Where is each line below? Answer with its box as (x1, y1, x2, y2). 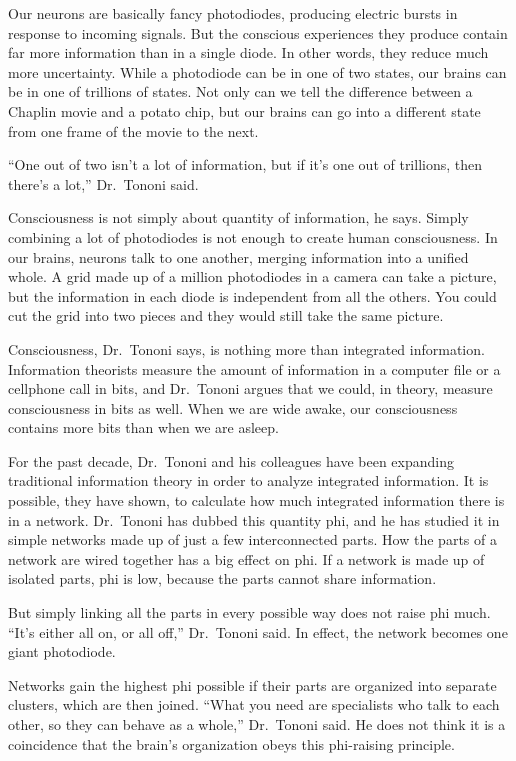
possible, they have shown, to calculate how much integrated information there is (8, 490, 505, 511)
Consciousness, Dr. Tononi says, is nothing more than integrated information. (8, 338, 485, 359)
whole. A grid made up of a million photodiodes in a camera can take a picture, (8, 266, 497, 287)
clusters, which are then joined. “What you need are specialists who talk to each (8, 694, 500, 715)
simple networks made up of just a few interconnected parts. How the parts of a (8, 529, 497, 550)
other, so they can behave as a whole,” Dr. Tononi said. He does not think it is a (8, 714, 506, 734)
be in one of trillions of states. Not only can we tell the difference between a (8, 81, 473, 102)
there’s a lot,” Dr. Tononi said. (8, 173, 199, 194)
